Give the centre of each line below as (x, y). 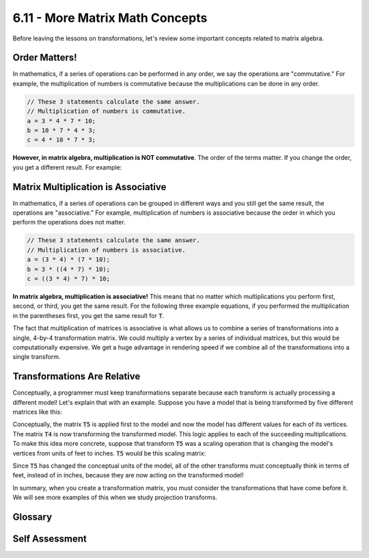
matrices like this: (37, 412)
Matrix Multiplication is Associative (90, 187)
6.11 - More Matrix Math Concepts (110, 18)
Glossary (32, 517)
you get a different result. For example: (67, 167)
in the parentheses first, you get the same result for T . (88, 315)
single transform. (37, 357)
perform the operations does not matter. (69, 222)
